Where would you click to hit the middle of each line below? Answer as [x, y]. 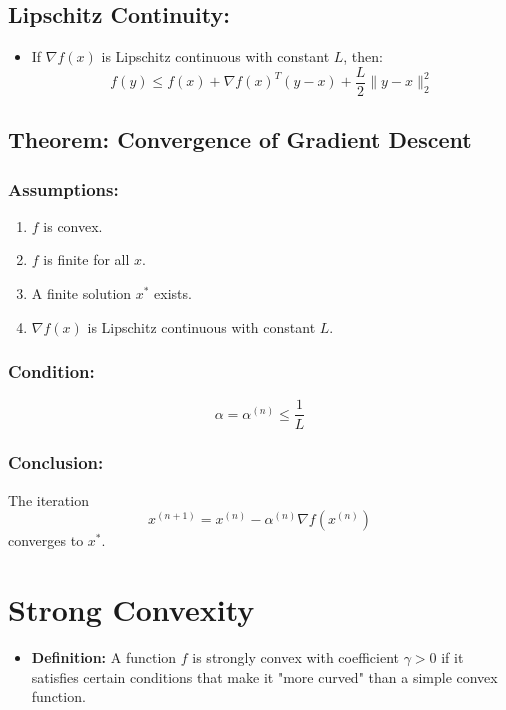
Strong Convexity [131, 609]
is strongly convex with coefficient [295, 657]
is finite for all [86, 259]
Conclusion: [56, 462]
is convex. [73, 225]
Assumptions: [63, 188]
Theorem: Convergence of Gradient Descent [240, 139]
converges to [46, 540]
